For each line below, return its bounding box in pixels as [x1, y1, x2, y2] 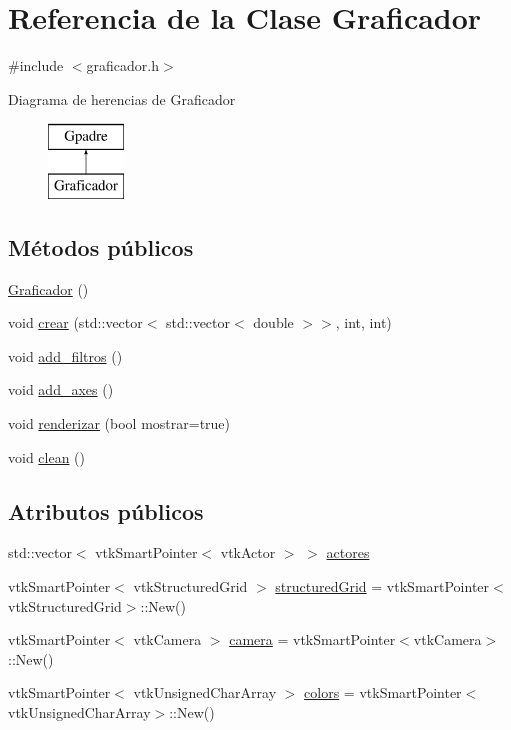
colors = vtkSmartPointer [304, 682, 462, 703]
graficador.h [86, 55, 159, 76]
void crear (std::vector [8, 312, 143, 333]
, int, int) [335, 312, 392, 333]
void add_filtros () [8, 345, 123, 366]
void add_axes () [8, 379, 114, 400]
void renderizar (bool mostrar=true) [8, 413, 231, 434]
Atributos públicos [8, 495, 204, 526]
